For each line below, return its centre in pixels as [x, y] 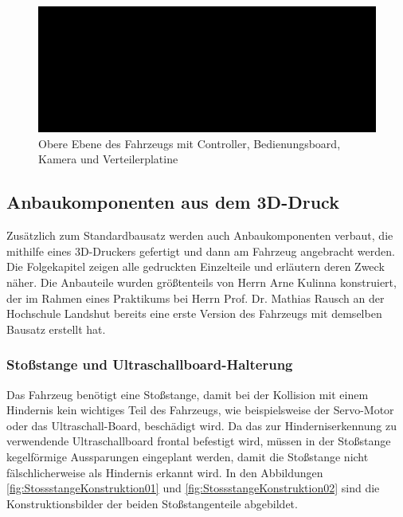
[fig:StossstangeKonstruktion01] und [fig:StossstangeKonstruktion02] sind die [193, 488]
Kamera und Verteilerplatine [108, 159]
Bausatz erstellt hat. [56, 329]
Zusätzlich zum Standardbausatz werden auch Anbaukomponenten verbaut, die [200, 235]
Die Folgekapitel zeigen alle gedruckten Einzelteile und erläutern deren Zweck [196, 266]
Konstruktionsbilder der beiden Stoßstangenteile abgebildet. [152, 503]
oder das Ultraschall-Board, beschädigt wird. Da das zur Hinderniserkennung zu [201, 425]
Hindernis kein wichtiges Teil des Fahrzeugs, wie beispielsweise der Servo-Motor [200, 410]
